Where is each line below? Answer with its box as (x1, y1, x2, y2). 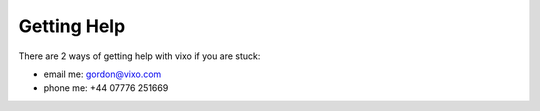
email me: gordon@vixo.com (43, 68, 162, 80)
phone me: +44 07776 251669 (43, 82, 169, 94)
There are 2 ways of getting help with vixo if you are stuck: (18, 50, 261, 62)
